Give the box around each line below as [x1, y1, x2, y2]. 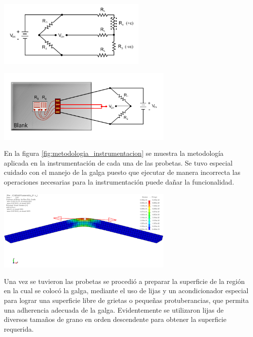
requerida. [4, 323, 34, 334]
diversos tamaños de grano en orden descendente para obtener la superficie [4, 314, 227, 324]
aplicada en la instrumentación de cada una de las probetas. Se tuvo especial [4, 157, 233, 168]
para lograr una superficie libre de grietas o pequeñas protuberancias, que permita [4, 295, 249, 305]
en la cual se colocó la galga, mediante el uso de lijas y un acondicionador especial [4, 285, 249, 296]
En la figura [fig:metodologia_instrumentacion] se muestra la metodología [4, 148, 224, 158]
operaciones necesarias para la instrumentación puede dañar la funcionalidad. [4, 177, 235, 187]
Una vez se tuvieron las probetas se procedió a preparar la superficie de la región [4, 276, 245, 286]
